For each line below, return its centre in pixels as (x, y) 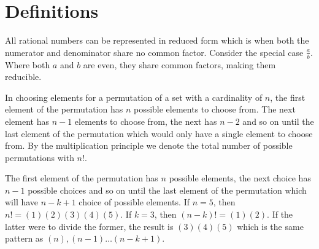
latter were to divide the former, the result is (89, 226)
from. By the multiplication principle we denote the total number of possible (149, 145)
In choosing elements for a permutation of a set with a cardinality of (134, 97)
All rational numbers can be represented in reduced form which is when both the (157, 40)
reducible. (23, 77)
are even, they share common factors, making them (179, 64)
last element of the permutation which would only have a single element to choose (159, 133)
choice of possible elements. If (134, 202)
